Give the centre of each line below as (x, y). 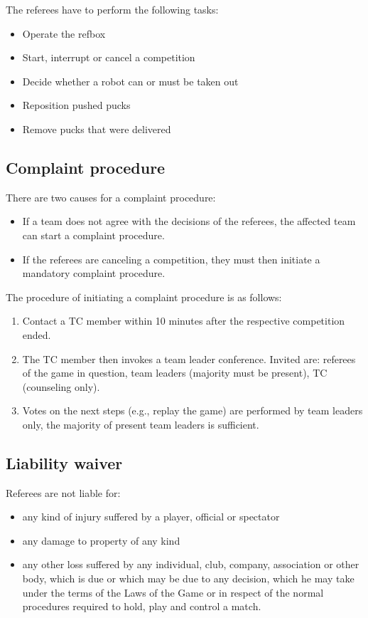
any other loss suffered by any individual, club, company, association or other (191, 564)
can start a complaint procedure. (93, 235)
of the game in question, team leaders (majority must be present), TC (175, 373)
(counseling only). (61, 386)
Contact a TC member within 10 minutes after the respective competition (184, 321)
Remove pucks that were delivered (97, 129)
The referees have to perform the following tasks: (112, 9)
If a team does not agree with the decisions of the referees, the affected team (189, 221)
